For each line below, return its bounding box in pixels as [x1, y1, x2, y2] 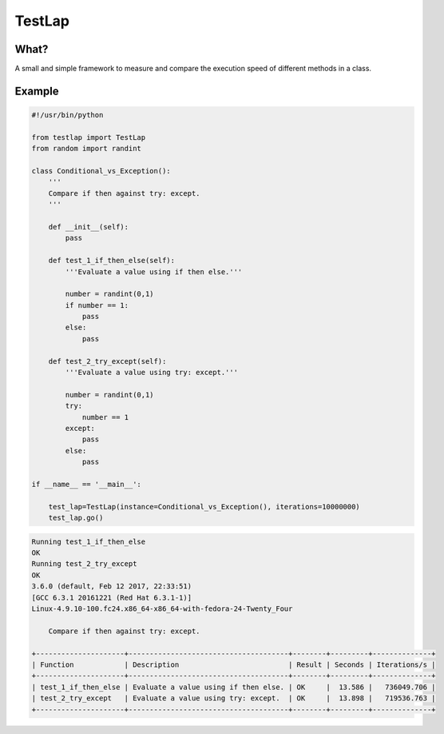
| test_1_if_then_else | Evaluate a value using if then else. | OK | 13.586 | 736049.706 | [31, 682, 436, 692]
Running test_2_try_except [31, 560, 137, 568]
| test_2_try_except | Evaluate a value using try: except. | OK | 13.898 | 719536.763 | [31, 694, 436, 703]
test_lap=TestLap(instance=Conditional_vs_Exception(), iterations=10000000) [48, 502, 361, 511]
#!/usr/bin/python [31, 110, 104, 120]
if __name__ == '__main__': [31, 480, 141, 489]
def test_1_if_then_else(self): [48, 256, 176, 265]
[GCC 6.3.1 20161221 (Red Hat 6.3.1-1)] [31, 592, 192, 602]
